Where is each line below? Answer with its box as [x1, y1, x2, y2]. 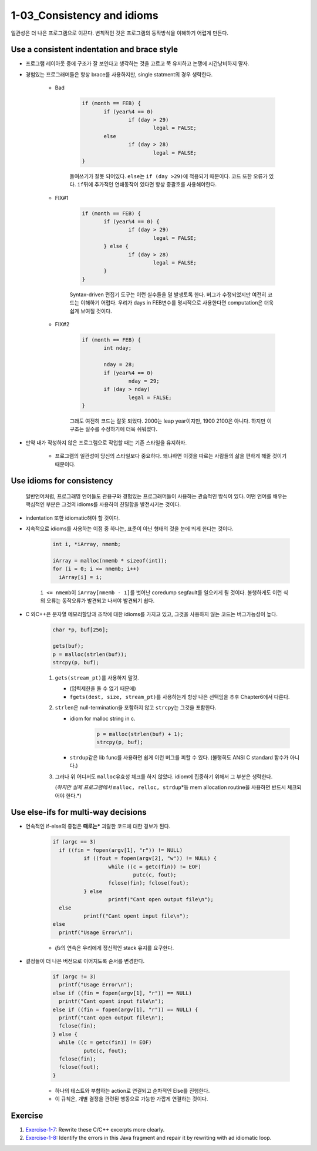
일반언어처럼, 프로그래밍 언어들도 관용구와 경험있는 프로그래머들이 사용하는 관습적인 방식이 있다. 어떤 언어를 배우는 [25, 493, 288, 500]
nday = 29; [128, 377, 160, 384]
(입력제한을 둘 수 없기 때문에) [69, 685, 136, 692]
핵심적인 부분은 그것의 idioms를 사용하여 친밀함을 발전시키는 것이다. [25, 501, 181, 508]
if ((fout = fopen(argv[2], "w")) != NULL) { [83, 855, 217, 862]
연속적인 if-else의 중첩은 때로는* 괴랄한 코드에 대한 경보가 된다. [25, 823, 171, 830]
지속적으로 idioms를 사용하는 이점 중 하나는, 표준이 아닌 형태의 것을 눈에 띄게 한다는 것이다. [25, 525, 234, 532]
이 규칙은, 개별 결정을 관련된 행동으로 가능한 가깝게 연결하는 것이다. [55, 1095, 208, 1102]
